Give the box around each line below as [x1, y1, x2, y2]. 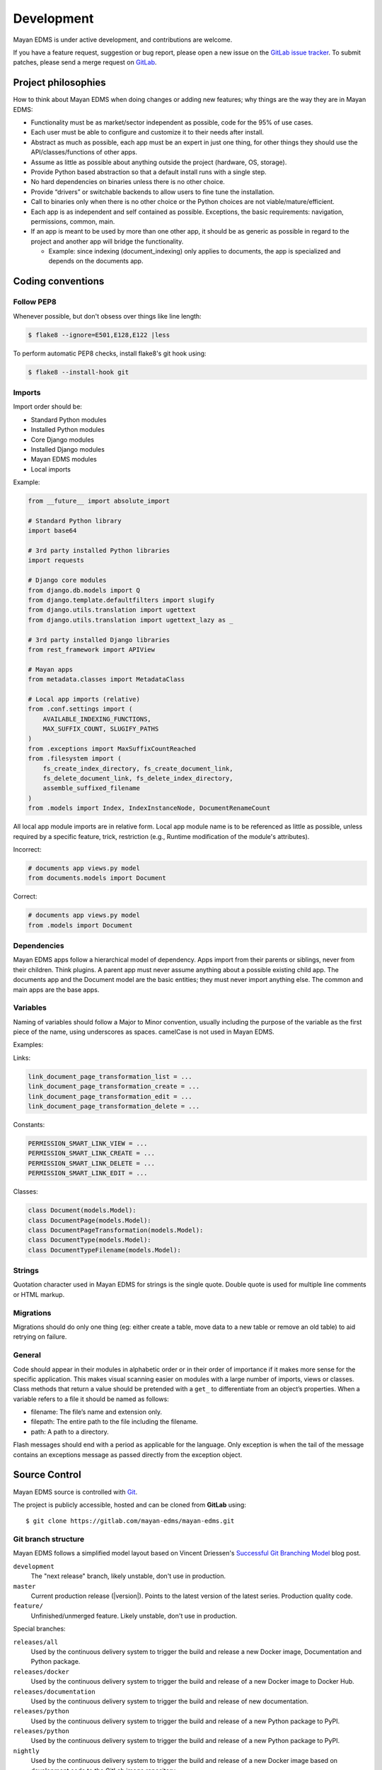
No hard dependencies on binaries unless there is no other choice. [30, 178, 226, 186]
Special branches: [13, 1625, 66, 1633]
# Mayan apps [28, 666, 74, 673]
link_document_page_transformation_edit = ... [28, 1092, 192, 1100]
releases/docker [13, 1667, 70, 1676]
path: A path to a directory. [30, 1427, 109, 1436]
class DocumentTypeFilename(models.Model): [28, 1246, 182, 1254]
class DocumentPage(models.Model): [28, 1216, 151, 1224]
